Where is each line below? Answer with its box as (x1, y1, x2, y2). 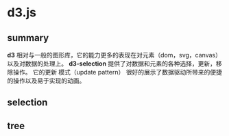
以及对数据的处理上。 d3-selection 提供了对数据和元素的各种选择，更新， (7, 59, 217, 68)
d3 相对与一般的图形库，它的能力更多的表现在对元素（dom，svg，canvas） (7, 51, 221, 59)
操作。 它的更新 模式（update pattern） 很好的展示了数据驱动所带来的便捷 (12, 68, 223, 76)
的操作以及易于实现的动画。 (7, 77, 86, 85)
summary (7, 32, 49, 44)
